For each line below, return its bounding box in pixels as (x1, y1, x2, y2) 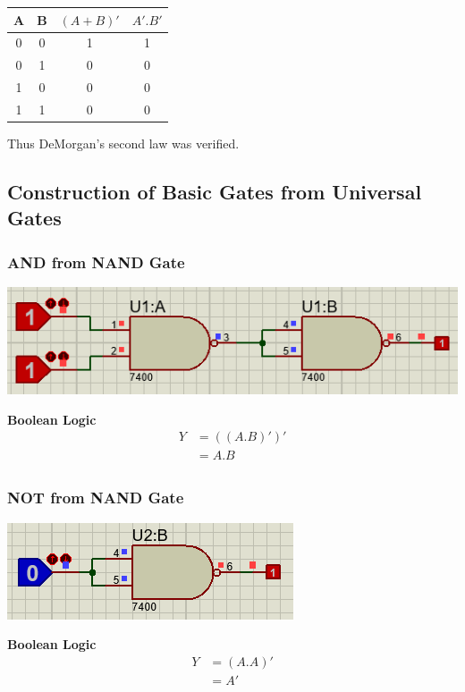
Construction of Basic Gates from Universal (7, 177, 422, 205)
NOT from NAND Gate (7, 486, 184, 509)
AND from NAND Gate (7, 250, 185, 273)
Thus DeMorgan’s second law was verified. (7, 133, 240, 152)
